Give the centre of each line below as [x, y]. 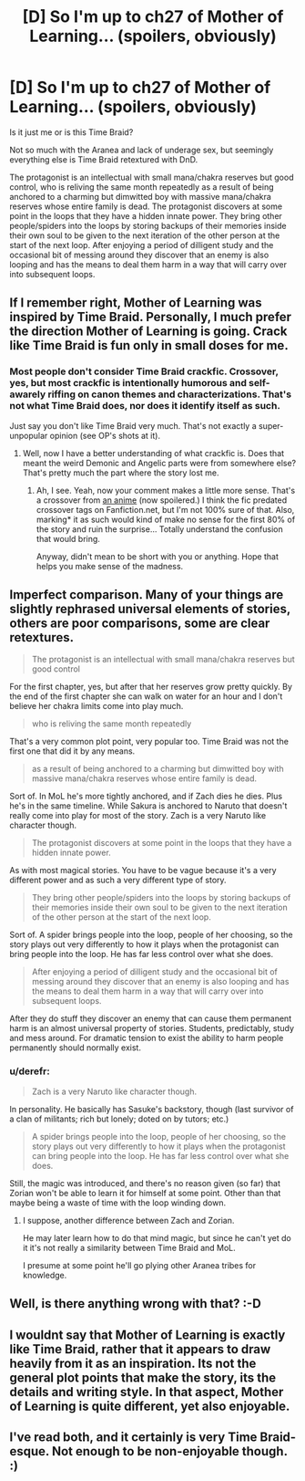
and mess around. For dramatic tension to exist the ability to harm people [147, 1038]
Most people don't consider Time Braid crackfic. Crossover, [144, 371]
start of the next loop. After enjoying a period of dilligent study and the [142, 245]
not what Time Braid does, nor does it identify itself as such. [145, 406]
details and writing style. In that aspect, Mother [147, 1392]
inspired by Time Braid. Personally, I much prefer [151, 317]
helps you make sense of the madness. [110, 566]
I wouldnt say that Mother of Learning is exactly [147, 1335]
